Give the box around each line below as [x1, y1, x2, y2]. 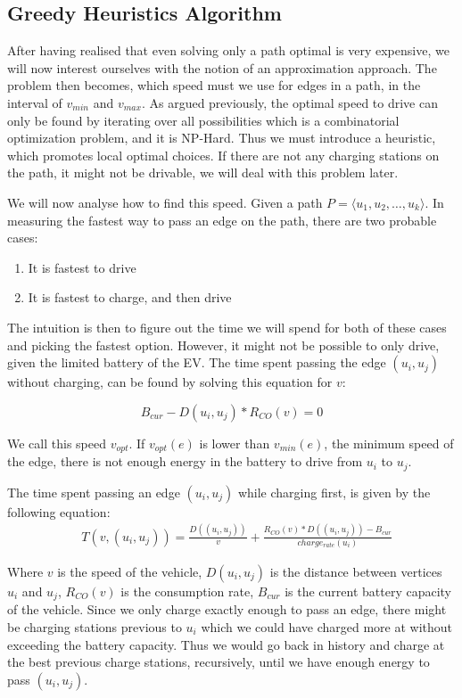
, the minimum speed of [324, 433, 454, 452]
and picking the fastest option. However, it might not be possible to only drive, [7, 335, 440, 354]
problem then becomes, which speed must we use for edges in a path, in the [7, 76, 421, 94]
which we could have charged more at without [201, 617, 453, 636]
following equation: [7, 502, 111, 521]
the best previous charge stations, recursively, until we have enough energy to [7, 653, 430, 671]
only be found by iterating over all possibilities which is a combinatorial [7, 111, 400, 129]
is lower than [199, 433, 270, 452]
